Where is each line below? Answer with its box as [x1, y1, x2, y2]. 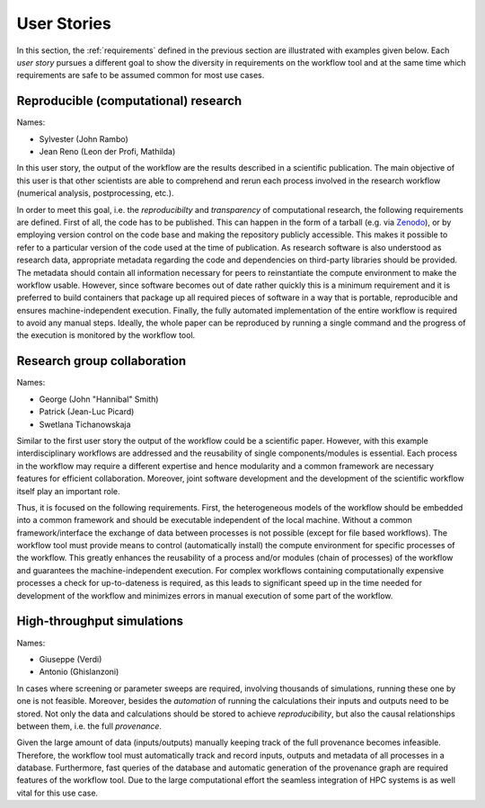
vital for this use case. [16, 787, 99, 798]
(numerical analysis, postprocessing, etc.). [16, 188, 174, 199]
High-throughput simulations [16, 614, 184, 629]
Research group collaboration [16, 353, 187, 368]
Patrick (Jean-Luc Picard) [39, 406, 135, 417]
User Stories [16, 13, 111, 33]
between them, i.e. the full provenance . [16, 720, 162, 732]
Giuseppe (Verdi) [39, 653, 102, 664]
